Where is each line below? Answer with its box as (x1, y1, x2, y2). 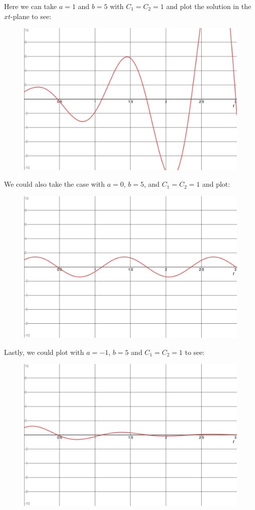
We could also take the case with (4, 179, 105, 189)
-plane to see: (11, 11, 52, 21)
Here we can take (4, 1, 57, 11)
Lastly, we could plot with (4, 346, 84, 357)
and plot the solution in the (166, 1, 251, 11)
